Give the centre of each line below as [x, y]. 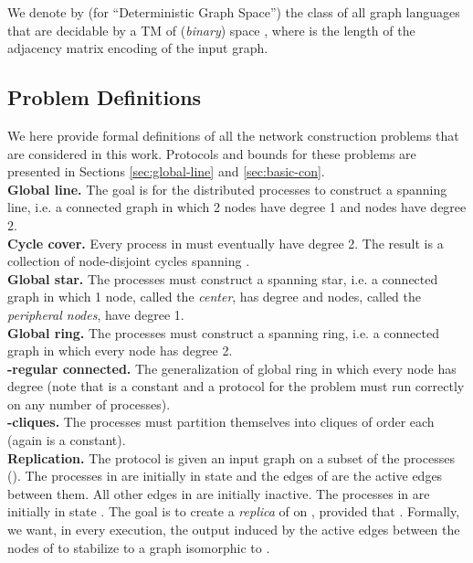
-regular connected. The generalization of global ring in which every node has [232, 368]
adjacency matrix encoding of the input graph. [138, 48]
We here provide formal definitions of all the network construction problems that [233, 135]
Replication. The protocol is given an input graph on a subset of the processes [231, 457]
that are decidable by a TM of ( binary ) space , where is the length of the [211, 30]
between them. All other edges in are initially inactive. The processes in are [219, 493]
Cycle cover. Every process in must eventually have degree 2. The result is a [226, 243]
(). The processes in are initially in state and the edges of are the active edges [225, 476]
